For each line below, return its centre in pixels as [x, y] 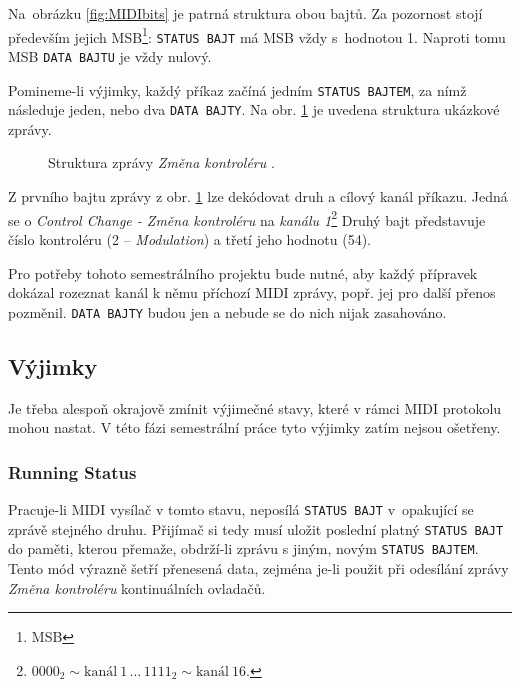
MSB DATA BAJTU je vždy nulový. [110, 55]
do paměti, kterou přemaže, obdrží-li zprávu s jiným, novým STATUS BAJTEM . [243, 548]
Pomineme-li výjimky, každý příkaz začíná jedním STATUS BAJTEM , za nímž [237, 89]
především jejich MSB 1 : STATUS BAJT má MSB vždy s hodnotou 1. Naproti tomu [257, 35]
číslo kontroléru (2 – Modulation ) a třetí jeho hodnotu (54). [190, 238]
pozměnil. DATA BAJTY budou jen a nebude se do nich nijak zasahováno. [227, 311]
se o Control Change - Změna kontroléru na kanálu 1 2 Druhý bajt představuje [247, 218]
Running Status [72, 471]
